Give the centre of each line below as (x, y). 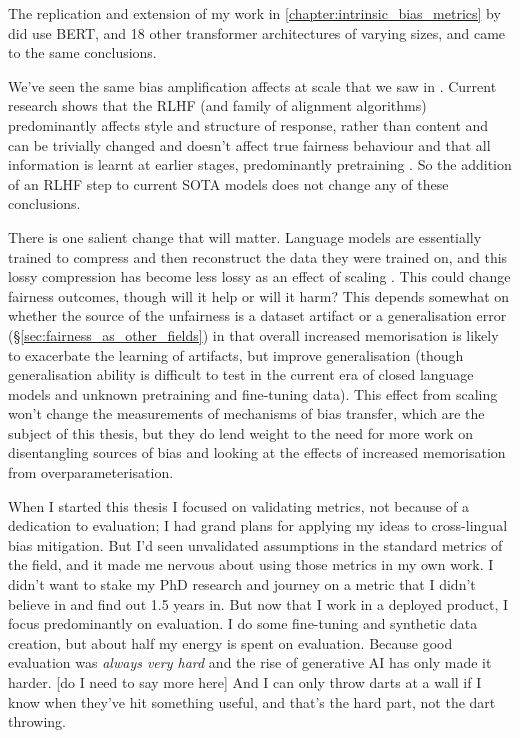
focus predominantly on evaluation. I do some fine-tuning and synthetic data (243, 623)
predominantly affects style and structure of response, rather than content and (248, 124)
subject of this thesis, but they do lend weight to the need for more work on (241, 432)
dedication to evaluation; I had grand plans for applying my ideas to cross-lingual (258, 525)
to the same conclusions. (82, 52)
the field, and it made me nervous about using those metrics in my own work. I (251, 564)
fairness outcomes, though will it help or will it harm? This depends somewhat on (259, 295)
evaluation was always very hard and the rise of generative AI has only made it (250, 662)
